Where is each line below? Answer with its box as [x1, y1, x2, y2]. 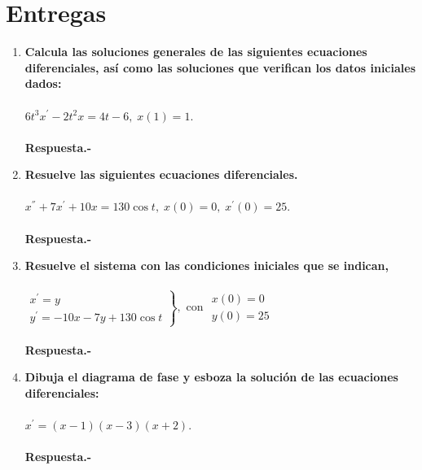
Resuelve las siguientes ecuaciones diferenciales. [24, 166, 298, 183]
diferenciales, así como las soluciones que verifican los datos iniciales [24, 59, 416, 76]
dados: [24, 75, 62, 92]
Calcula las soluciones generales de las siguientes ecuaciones [24, 43, 367, 60]
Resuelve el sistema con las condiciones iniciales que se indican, [24, 257, 389, 274]
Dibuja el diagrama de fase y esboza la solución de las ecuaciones [24, 368, 398, 385]
